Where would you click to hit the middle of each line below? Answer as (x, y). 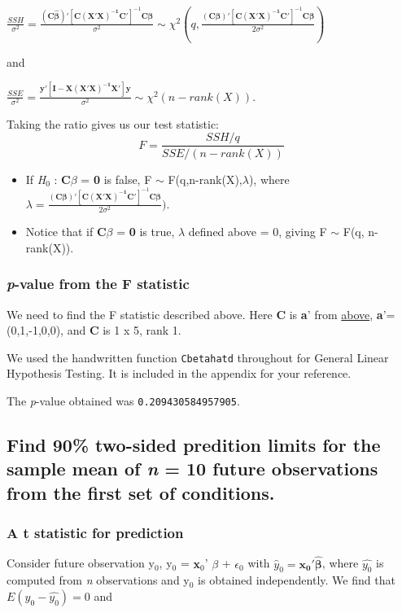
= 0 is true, (146, 232)
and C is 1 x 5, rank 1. (124, 330)
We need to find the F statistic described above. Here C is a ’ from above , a (195, 314)
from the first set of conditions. (141, 492)
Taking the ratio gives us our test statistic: (113, 123)
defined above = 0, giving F (258, 232)
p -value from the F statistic (98, 284)
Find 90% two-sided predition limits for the (194, 445)
